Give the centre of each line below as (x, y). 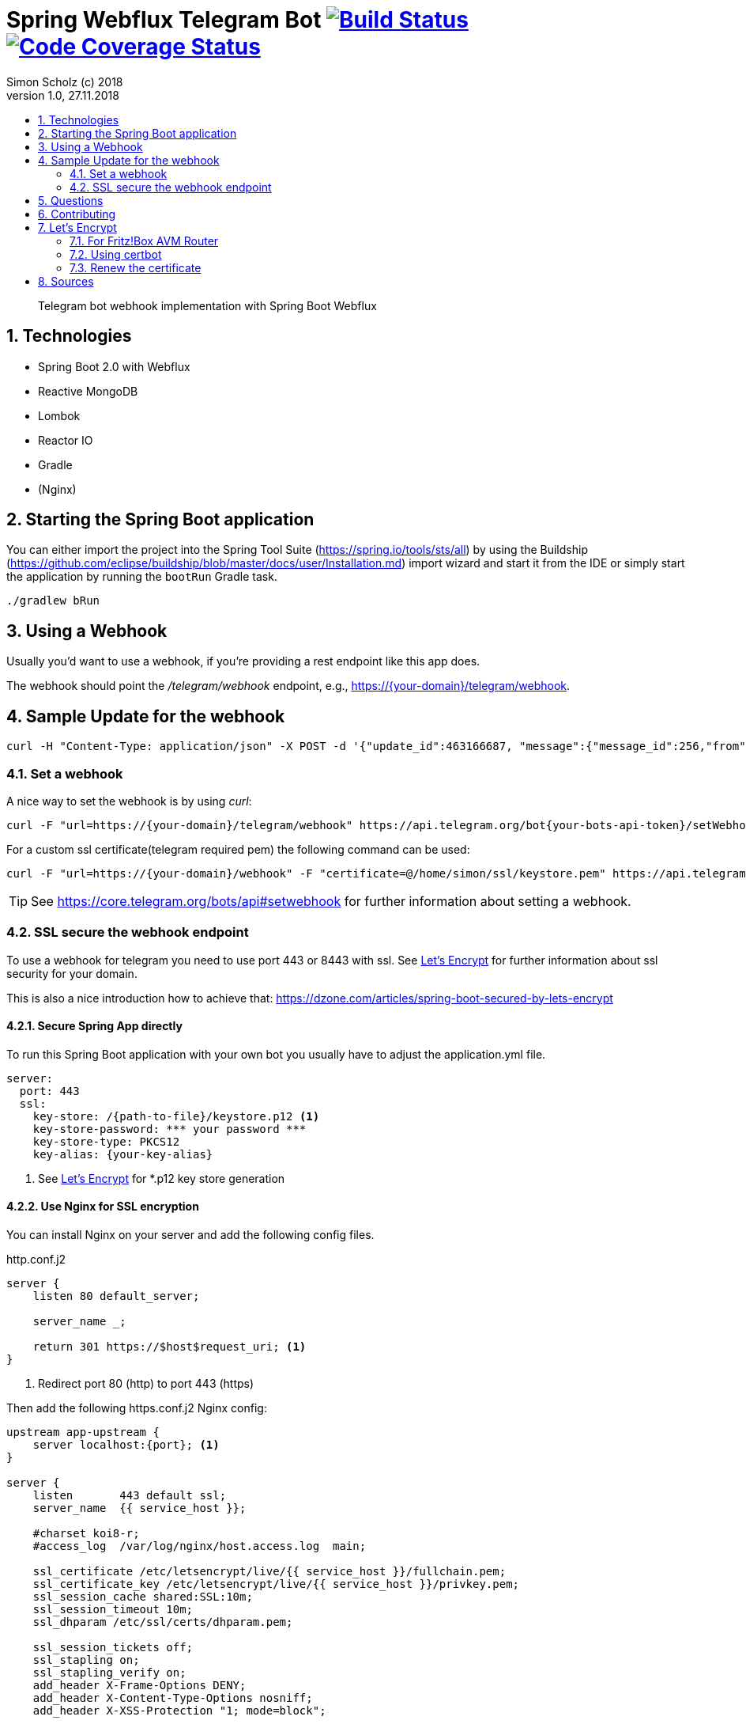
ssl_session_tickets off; (113, 1648)
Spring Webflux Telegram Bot (164, 20)
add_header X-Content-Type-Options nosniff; (173, 1698)
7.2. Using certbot (116, 254)
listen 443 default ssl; (130, 1496)
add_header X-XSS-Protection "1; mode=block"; (179, 1711)
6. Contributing (77, 214)
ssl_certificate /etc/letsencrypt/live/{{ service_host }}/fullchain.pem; (269, 1572)
